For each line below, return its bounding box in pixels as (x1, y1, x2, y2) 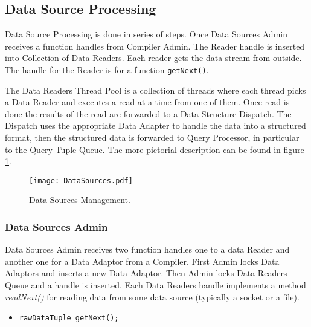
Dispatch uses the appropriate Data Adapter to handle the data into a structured (5, 119, 306, 132)
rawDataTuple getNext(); (19, 314, 119, 323)
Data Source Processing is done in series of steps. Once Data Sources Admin (5, 28, 287, 40)
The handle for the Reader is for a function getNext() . (5, 63, 209, 76)
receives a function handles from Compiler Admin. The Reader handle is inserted (5, 39, 305, 52)
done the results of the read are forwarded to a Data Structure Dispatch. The (5, 107, 292, 120)
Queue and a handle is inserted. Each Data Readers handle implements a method (5, 279, 306, 291)
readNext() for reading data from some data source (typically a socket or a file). (5, 290, 300, 303)
